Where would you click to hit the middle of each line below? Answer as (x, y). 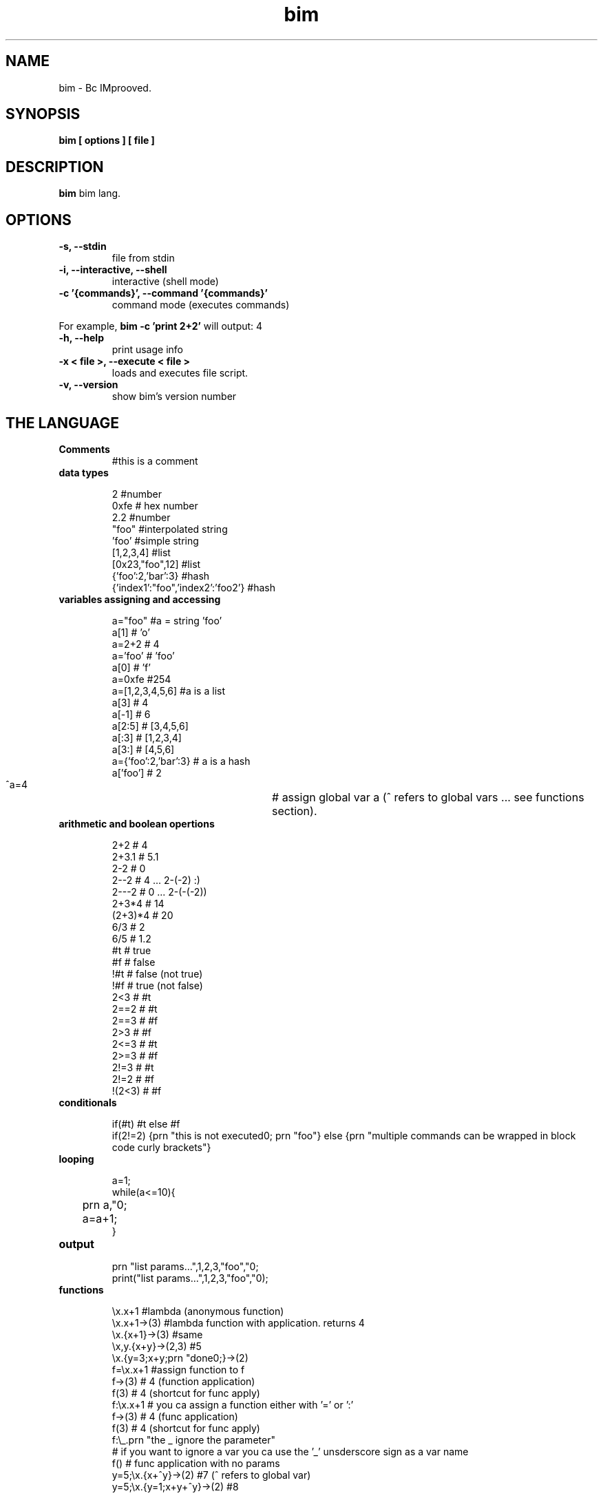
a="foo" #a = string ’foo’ (167, 620)
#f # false (134, 962)
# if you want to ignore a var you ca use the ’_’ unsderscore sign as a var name (290, 1451)
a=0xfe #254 (141, 679)
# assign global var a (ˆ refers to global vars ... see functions (428, 797)
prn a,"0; (105, 1204)
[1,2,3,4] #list (141, 552)
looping (76, 1159)
